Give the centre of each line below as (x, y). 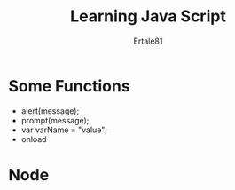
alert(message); (50, 111)
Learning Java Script (148, 16)
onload (34, 139)
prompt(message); (55, 120)
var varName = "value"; (64, 130)
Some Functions (69, 86)
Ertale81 (148, 41)
